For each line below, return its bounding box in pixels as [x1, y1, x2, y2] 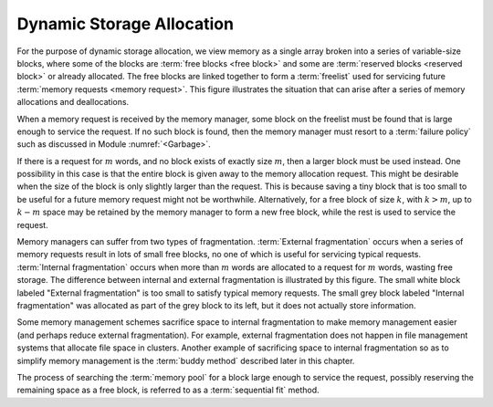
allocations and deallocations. [16, 97, 130, 108]
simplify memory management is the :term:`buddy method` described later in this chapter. [16, 355, 355, 366]
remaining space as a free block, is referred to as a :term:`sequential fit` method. [16, 384, 320, 396]
